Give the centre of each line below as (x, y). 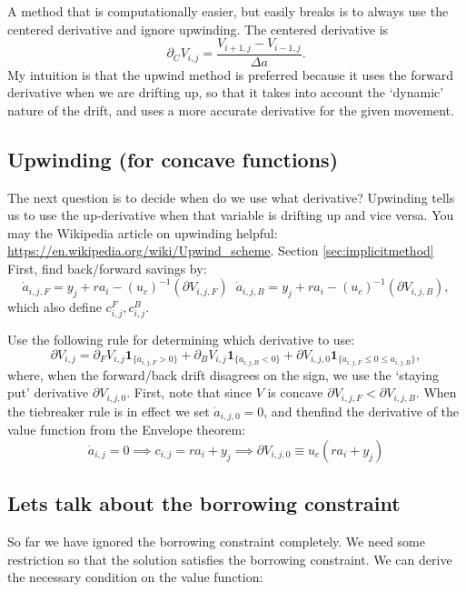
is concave (295, 392)
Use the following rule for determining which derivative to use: (181, 340)
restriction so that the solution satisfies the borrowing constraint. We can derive (230, 559)
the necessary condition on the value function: (135, 577)
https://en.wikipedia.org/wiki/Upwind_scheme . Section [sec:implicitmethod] (221, 251)
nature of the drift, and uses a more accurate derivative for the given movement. (231, 110)
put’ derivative (48, 392)
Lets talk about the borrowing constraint (204, 503)
